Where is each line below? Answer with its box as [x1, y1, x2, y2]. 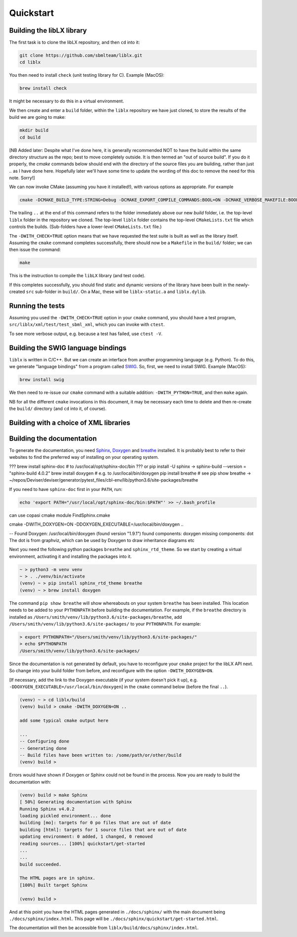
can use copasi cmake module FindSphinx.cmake [9, 512, 110, 518]
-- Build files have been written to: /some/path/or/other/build [19, 752, 182, 758]
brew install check [19, 86, 67, 91]
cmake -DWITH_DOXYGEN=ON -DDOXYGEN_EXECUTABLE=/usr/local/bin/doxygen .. [9, 521, 184, 527]
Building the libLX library [9, 26, 87, 35]
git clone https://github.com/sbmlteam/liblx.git [19, 52, 143, 58]
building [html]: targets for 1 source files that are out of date [19, 827, 187, 833]
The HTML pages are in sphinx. [19, 875, 96, 881]
